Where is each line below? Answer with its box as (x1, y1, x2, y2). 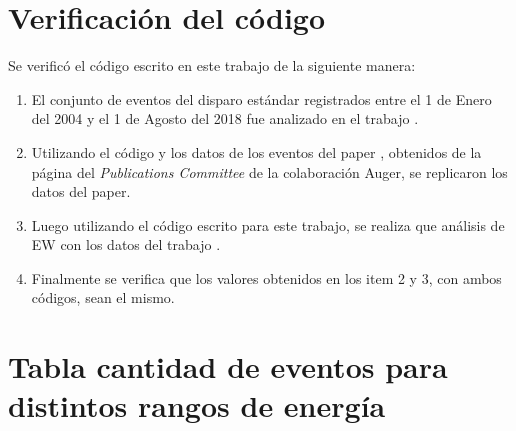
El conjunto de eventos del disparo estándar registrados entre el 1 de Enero (31, 88, 492, 109)
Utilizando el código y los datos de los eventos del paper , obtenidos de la (31, 141, 482, 162)
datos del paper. (31, 181, 131, 202)
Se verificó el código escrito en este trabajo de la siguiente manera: (8, 55, 416, 76)
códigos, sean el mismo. (31, 287, 175, 308)
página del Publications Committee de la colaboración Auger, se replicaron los (31, 161, 508, 182)
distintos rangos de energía (8, 385, 386, 426)
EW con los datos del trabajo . (31, 234, 221, 255)
